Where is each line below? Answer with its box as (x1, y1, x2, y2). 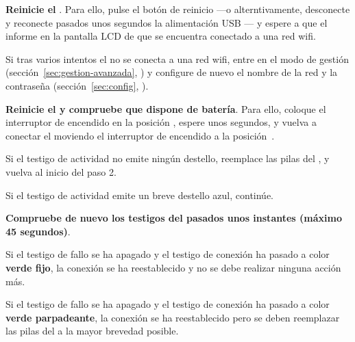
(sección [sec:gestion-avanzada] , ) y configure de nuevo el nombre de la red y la (5, 65, 338, 79)
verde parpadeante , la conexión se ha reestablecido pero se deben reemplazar (5, 310, 340, 324)
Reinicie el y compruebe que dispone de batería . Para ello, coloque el (5, 101, 326, 116)
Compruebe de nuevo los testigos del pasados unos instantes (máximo (5, 211, 342, 225)
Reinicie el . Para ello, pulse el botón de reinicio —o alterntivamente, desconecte (5, 2, 350, 16)
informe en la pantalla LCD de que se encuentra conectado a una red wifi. (5, 29, 316, 43)
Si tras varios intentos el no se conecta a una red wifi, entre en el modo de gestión (5, 51, 349, 66)
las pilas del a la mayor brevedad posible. (5, 324, 179, 338)
